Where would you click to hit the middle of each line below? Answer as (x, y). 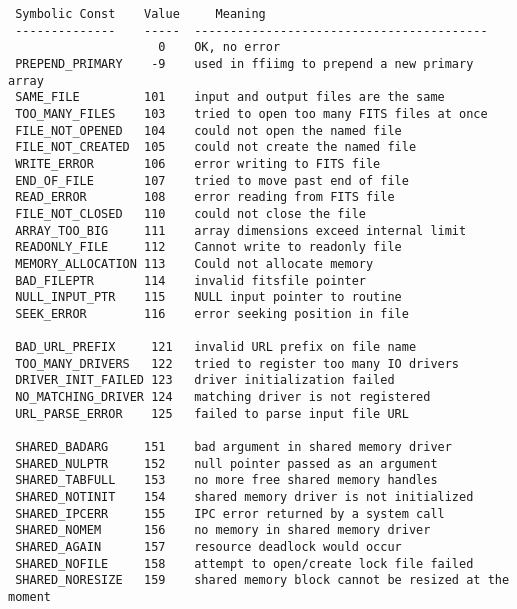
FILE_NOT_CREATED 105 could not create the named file (216, 147)
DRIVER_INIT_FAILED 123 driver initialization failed (205, 380)
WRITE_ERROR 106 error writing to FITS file (198, 163)
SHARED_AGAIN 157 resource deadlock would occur (208, 547)
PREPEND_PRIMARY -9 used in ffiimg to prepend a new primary (244, 63)
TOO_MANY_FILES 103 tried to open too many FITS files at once (251, 113)
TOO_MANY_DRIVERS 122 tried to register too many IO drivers (237, 363)
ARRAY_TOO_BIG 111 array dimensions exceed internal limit (241, 230)
